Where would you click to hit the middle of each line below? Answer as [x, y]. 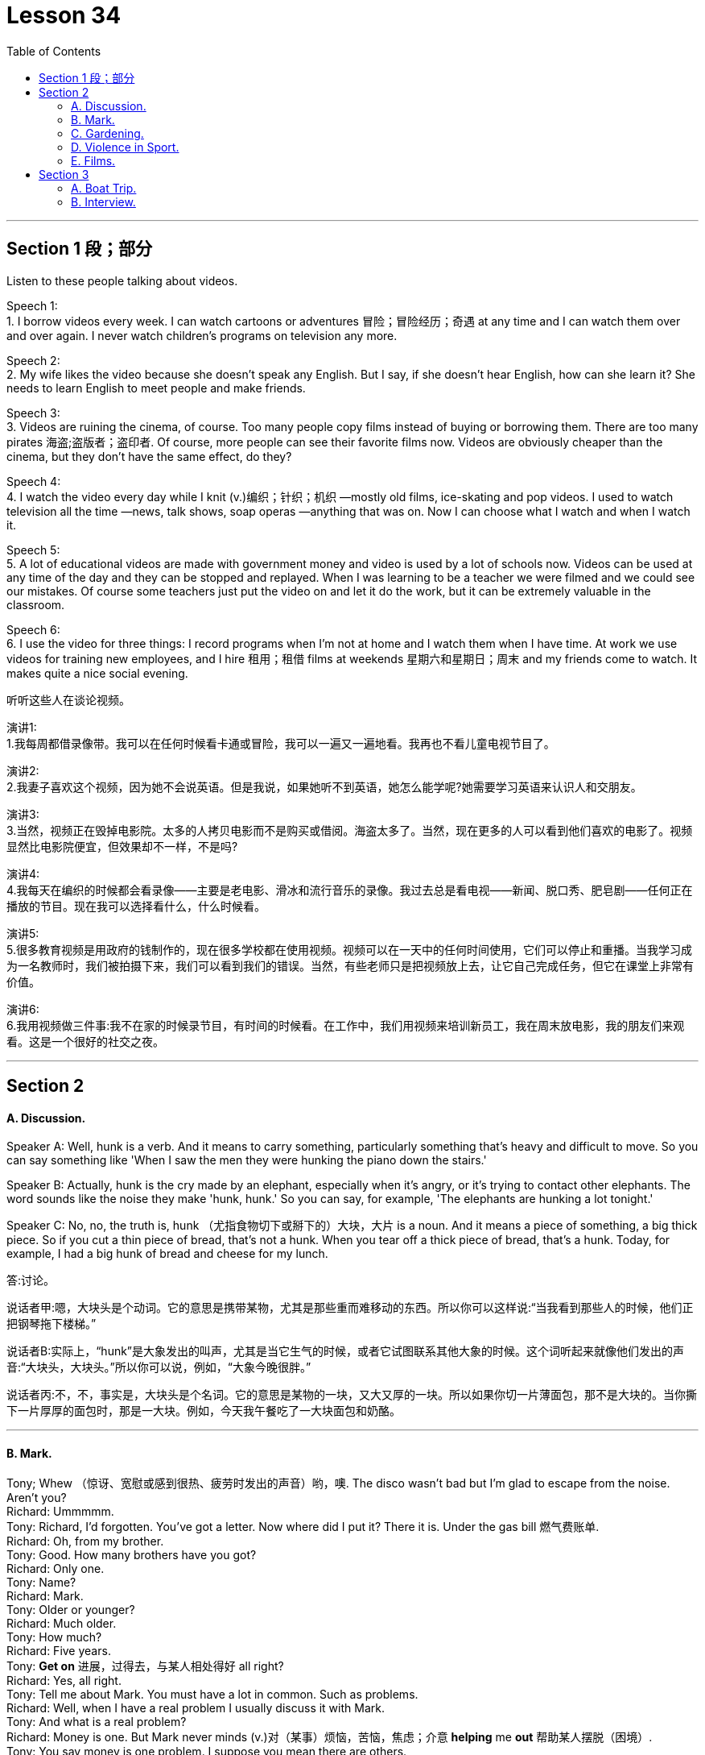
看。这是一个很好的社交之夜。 [85, 1041]
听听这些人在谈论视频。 [68, 699]
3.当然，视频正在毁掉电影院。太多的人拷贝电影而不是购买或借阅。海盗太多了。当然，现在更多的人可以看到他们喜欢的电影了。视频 [350, 830]
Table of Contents [54, 51]
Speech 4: [34, 481]
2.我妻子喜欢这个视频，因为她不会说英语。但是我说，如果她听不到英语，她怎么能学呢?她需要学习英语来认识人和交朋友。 [324, 786]
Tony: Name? [41, 1583]
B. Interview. [103, 201]
